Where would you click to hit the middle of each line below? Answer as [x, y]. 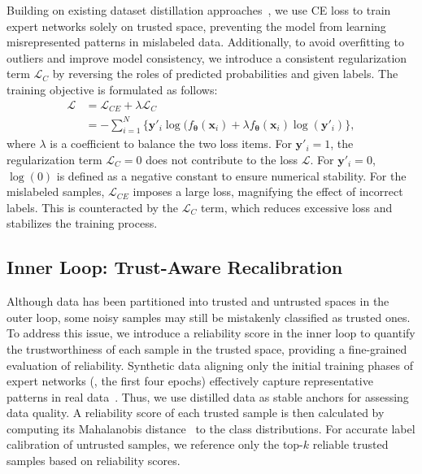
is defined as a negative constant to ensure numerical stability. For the [231, 175]
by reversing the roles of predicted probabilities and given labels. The [225, 74]
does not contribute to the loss [222, 159]
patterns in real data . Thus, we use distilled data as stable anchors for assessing [208, 396]
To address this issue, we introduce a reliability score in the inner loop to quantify [211, 333]
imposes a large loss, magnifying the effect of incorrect [268, 191]
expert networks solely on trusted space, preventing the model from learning [196, 26]
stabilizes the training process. [82, 223]
